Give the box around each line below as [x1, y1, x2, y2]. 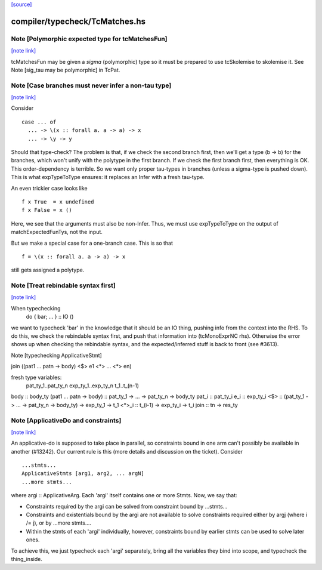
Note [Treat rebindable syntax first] [11, 281, 116, 289]
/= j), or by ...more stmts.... [26, 519, 92, 526]
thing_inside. [11, 555, 43, 562]
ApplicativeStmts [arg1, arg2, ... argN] [21, 470, 144, 477]
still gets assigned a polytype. [11, 266, 85, 274]
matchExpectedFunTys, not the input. [11, 229, 103, 236]
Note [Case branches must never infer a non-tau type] [11, 81, 172, 90]
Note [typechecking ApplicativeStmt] [11, 352, 103, 359]
